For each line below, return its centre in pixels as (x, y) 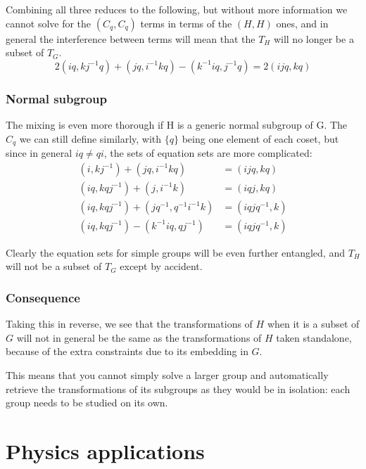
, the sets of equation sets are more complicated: (208, 153)
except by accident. (161, 266)
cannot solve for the (49, 23)
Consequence (43, 297)
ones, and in (302, 23)
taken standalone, (314, 337)
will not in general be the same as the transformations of (139, 337)
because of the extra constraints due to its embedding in (127, 351)
